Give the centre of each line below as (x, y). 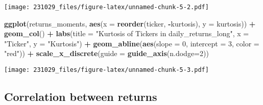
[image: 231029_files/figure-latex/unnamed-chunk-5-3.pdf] (106, 70)
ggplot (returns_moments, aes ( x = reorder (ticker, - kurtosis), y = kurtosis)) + (130, 23)
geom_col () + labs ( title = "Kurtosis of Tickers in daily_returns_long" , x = (127, 33)
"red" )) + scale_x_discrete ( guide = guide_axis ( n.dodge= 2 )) (106, 53)
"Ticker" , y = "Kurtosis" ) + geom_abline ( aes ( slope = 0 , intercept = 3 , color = (132, 43)
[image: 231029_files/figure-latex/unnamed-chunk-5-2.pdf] (106, 7)
